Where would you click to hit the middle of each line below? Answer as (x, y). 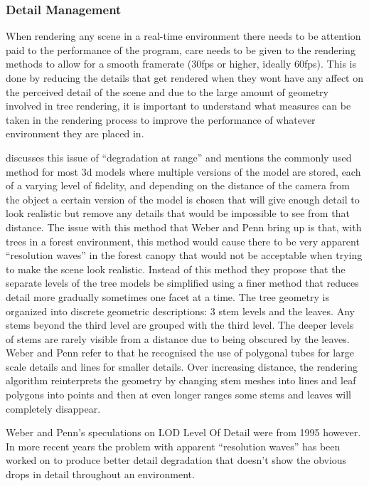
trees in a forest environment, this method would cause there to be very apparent (183, 241)
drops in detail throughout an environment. (100, 474)
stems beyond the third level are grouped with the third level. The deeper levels (180, 325)
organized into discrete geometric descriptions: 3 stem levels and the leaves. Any (180, 311)
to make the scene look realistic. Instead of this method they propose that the (176, 269)
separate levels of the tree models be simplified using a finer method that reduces (182, 283)
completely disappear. (53, 408)
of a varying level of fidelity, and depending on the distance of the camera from (178, 185)
